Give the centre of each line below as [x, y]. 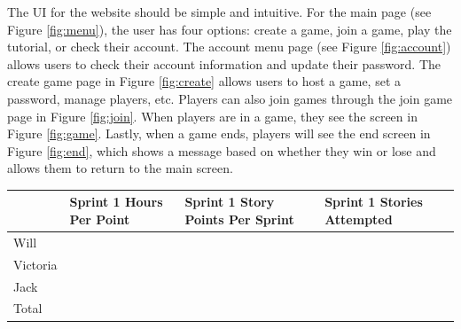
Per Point [100, 219]
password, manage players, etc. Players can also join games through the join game [230, 98]
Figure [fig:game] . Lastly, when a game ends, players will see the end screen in [219, 133]
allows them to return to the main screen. [120, 168]
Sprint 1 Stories [374, 202]
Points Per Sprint [239, 219]
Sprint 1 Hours [116, 202]
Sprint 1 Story [230, 202]
